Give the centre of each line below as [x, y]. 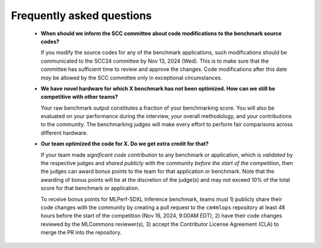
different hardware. [64, 133]
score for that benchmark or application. [90, 188]
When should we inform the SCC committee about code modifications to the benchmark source [161, 33]
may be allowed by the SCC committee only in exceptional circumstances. [131, 77]
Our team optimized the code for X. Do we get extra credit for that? [125, 144]
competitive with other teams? [79, 97]
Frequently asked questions [81, 15]
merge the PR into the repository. [81, 232]
